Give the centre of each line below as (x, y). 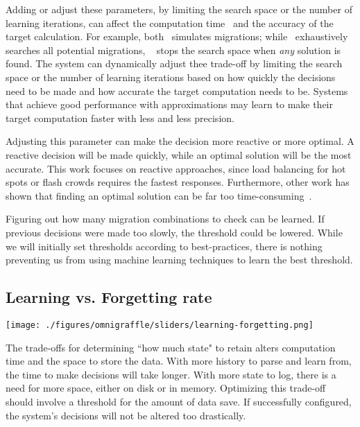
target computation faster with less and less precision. (120, 117)
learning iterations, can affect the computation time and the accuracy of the (170, 23)
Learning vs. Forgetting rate (109, 297)
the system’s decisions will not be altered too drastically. (126, 415)
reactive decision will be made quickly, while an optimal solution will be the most (179, 154)
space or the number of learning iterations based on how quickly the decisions (171, 77)
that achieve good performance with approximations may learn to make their (169, 104)
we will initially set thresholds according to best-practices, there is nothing (164, 246)
